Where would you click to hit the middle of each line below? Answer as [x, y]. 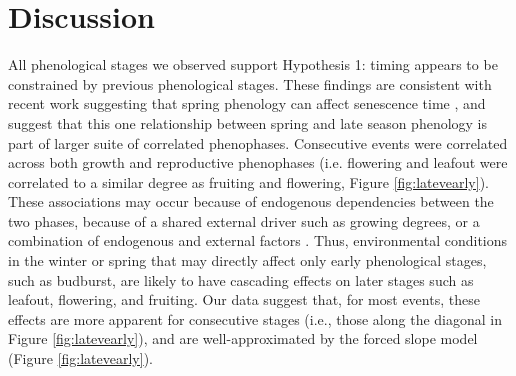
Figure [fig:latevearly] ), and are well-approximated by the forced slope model [243, 338]
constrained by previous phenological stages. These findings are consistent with [250, 83]
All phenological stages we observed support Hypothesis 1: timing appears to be [253, 64]
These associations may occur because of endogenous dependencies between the [251, 201]
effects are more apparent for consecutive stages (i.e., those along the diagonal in [255, 318]
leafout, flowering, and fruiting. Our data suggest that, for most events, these [244, 299]
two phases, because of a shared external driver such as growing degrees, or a [244, 220]
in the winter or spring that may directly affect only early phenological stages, [247, 260]
